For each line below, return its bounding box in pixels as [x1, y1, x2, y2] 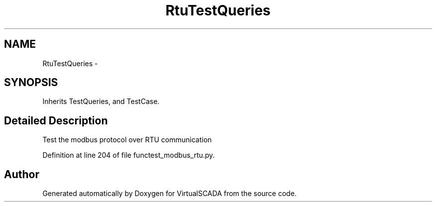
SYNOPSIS [4, 76, 58, 89]
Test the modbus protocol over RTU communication [42, 135, 212, 144]
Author [4, 168, 39, 181]
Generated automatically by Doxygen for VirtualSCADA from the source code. [42, 189, 297, 198]
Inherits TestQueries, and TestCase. [42, 97, 160, 106]
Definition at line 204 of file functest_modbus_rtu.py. [42, 151, 215, 160]
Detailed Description [4, 114, 108, 127]
